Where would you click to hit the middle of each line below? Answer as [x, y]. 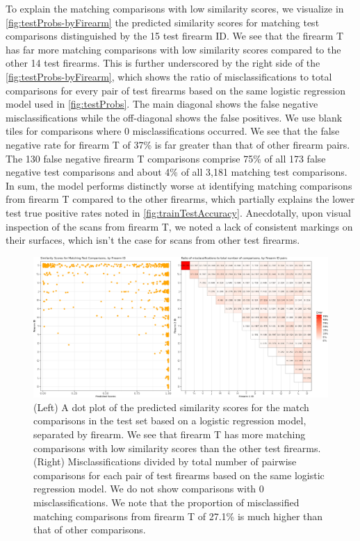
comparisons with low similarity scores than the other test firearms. [177, 448]
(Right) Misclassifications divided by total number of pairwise [165, 461]
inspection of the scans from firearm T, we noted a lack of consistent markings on [179, 226]
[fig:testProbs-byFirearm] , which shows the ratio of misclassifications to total [169, 76]
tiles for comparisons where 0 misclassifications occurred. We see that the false [173, 131]
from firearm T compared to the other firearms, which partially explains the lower [180, 199]
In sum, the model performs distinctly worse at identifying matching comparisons [179, 185]
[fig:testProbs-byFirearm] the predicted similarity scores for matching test [163, 22]
